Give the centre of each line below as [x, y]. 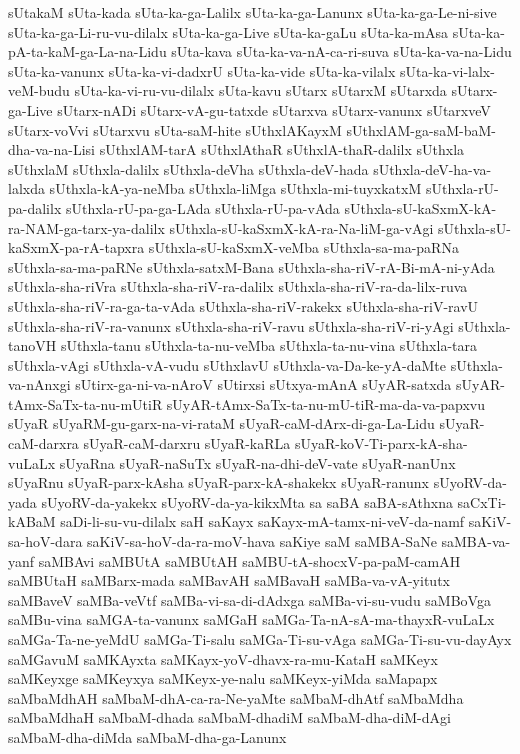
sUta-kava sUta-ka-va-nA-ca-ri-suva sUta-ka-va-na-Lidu [341, 51]
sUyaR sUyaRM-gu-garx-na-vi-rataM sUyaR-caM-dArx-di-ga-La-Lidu [221, 423]
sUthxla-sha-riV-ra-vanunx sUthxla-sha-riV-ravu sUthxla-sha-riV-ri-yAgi [231, 325]
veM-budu [39, 90]
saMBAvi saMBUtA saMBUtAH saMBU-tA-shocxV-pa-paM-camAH [249, 560]
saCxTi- [482, 501]
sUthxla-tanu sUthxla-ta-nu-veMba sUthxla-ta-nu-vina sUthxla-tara [268, 345]
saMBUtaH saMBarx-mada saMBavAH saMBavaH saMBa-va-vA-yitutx [229, 580]
